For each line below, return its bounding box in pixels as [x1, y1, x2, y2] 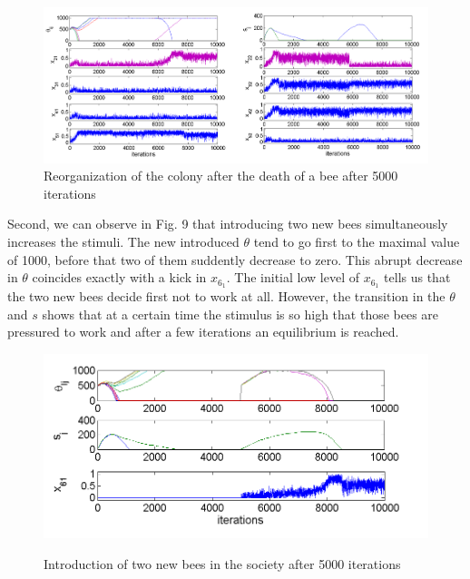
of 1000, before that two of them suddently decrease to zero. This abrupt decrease [7, 250, 463, 269]
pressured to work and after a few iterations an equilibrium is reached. [7, 322, 399, 341]
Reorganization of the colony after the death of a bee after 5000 [44, 166, 398, 185]
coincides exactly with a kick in [32, 268, 207, 287]
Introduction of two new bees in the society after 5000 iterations [44, 554, 401, 573]
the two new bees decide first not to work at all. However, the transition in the [7, 287, 446, 305]
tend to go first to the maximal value [253, 231, 460, 250]
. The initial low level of [226, 268, 359, 287]
